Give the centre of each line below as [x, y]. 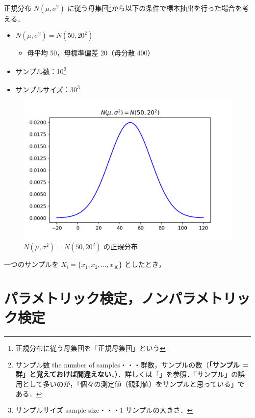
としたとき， [145, 264]
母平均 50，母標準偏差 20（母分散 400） [91, 53]
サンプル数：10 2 [41, 70]
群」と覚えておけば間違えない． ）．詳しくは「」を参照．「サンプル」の [127, 374]
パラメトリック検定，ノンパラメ [107, 298]
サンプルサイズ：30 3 [48, 89]
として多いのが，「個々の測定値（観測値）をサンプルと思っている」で [133, 384]
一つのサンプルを [31, 264]
